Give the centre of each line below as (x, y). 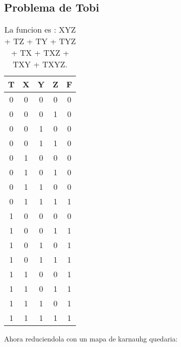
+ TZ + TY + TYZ (40, 41)
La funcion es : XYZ (40, 30)
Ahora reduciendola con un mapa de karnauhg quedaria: (91, 339)
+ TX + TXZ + (40, 53)
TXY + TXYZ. (40, 64)
